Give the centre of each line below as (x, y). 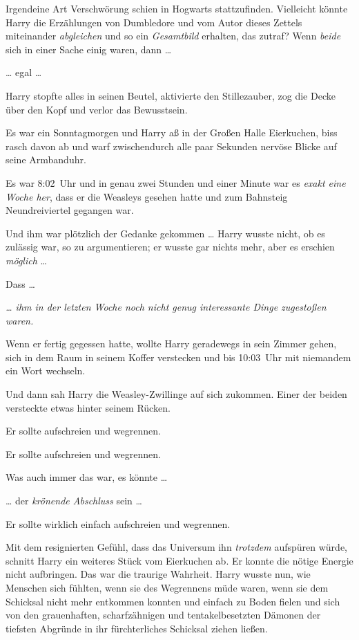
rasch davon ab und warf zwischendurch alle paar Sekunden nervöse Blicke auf (171, 146)
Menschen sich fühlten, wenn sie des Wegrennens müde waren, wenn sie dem (167, 587)
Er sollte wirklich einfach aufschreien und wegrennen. (118, 523)
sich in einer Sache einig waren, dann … (89, 49)
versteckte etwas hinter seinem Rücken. (88, 407)
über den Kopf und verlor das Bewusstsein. (97, 109)
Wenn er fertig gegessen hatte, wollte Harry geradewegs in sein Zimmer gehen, (171, 344)
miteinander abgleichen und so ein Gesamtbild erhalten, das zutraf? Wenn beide (173, 36)
